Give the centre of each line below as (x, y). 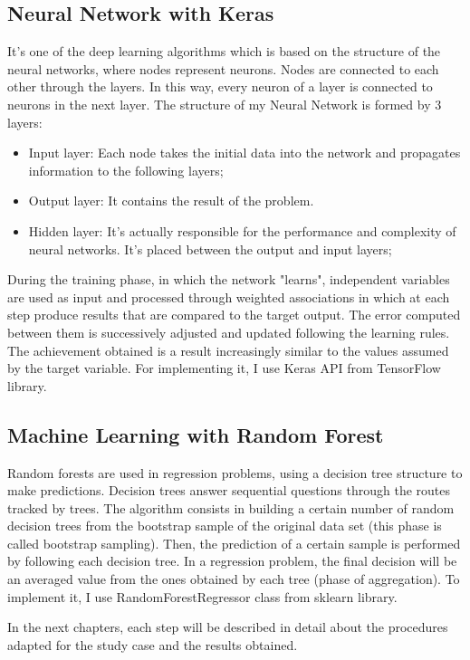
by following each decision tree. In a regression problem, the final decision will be (232, 561)
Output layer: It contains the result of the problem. (171, 201)
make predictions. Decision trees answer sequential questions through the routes (229, 490)
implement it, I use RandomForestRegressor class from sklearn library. (202, 596)
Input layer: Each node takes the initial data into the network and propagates (245, 153)
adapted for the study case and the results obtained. (153, 644)
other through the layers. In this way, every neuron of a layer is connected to (220, 86)
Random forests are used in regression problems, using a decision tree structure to (235, 472)
